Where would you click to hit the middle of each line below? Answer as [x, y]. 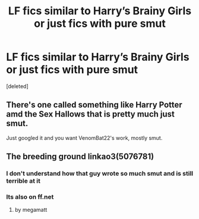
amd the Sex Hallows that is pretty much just [91, 114]
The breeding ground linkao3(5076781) [80, 157]
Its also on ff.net [30, 196]
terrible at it [23, 181]
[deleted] [17, 86]
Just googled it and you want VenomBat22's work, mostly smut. [84, 137]
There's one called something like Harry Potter [94, 105]
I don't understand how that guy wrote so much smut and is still [100, 174]
